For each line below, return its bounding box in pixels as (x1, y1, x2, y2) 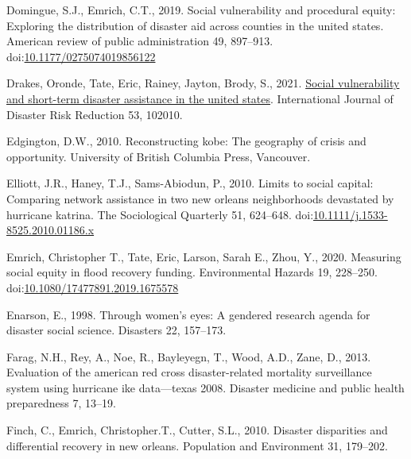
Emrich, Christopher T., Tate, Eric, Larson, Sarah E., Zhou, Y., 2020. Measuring (6, 248, 401, 264)
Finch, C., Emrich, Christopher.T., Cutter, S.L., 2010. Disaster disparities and (6, 422, 388, 438)
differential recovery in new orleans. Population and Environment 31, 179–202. (6, 437, 388, 453)
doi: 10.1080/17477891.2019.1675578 (6, 279, 179, 295)
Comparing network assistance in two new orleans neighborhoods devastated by (6, 190, 394, 206)
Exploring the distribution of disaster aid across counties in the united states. (6, 17, 384, 33)
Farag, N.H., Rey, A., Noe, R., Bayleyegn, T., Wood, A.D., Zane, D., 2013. (6, 348, 371, 364)
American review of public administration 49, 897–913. (6, 33, 273, 49)
